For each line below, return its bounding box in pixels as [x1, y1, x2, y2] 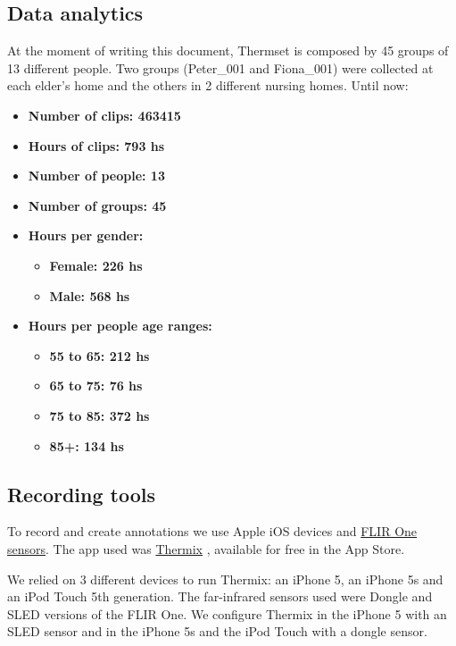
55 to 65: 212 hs [49, 346, 150, 365]
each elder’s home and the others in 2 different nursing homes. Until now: [7, 76, 409, 95]
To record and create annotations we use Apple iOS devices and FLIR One [7, 522, 418, 541]
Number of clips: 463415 [28, 105, 181, 124]
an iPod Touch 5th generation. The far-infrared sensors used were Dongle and [7, 587, 433, 606]
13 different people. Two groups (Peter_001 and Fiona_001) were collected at [7, 58, 434, 77]
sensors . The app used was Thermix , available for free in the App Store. [7, 539, 405, 558]
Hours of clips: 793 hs [28, 136, 165, 155]
